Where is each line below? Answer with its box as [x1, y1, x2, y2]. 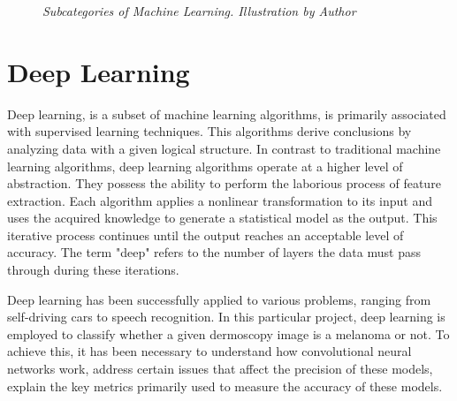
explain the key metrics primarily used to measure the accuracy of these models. [7, 376, 443, 395]
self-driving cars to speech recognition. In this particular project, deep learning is [7, 307, 446, 326]
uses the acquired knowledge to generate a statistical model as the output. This [7, 208, 438, 227]
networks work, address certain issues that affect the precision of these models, [7, 359, 433, 378]
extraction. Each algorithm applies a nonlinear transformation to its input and [7, 191, 432, 209]
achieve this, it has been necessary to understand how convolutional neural [7, 342, 412, 360]
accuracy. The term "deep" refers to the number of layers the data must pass [7, 243, 421, 261]
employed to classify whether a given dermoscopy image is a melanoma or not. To [7, 324, 450, 343]
